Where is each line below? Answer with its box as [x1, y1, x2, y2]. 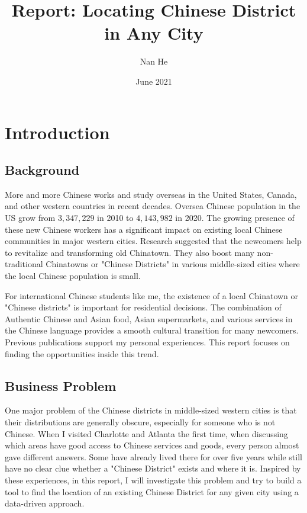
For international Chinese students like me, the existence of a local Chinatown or [5, 289, 299, 302]
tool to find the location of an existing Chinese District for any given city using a [5, 485, 299, 498]
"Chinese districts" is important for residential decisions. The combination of [5, 301, 282, 313]
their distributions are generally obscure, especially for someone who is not [5, 416, 276, 428]
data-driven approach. [5, 497, 85, 509]
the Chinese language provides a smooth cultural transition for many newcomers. [5, 324, 299, 336]
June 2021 [135, 75, 172, 87]
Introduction [5, 120, 110, 144]
